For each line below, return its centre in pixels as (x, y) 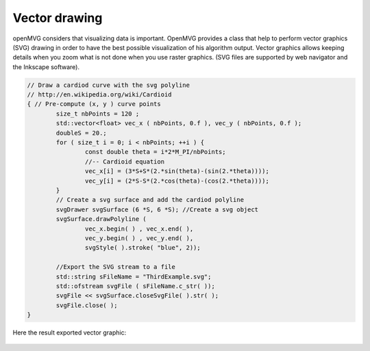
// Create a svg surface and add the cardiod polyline (150, 200)
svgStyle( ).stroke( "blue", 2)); (143, 248)
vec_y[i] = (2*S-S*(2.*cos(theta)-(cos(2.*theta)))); (177, 181)
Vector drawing (58, 18)
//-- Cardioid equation (124, 161)
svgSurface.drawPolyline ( (101, 219)
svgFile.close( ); (87, 305)
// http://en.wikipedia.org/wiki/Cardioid (99, 95)
